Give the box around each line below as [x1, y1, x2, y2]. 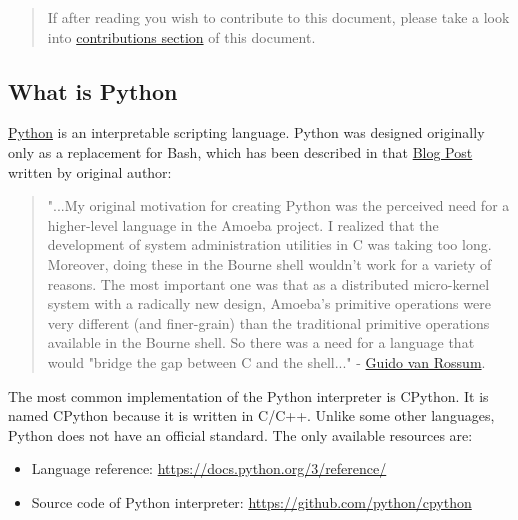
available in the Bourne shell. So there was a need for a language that [47, 332, 475, 353]
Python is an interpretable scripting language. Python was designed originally [8, 122, 485, 143]
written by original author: [8, 161, 172, 182]
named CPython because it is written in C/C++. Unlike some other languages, [8, 405, 495, 426]
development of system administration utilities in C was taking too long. [47, 234, 492, 255]
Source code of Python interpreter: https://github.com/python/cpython [31, 491, 472, 512]
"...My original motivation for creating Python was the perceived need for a [47, 195, 510, 216]
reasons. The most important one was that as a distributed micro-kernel [47, 273, 490, 294]
